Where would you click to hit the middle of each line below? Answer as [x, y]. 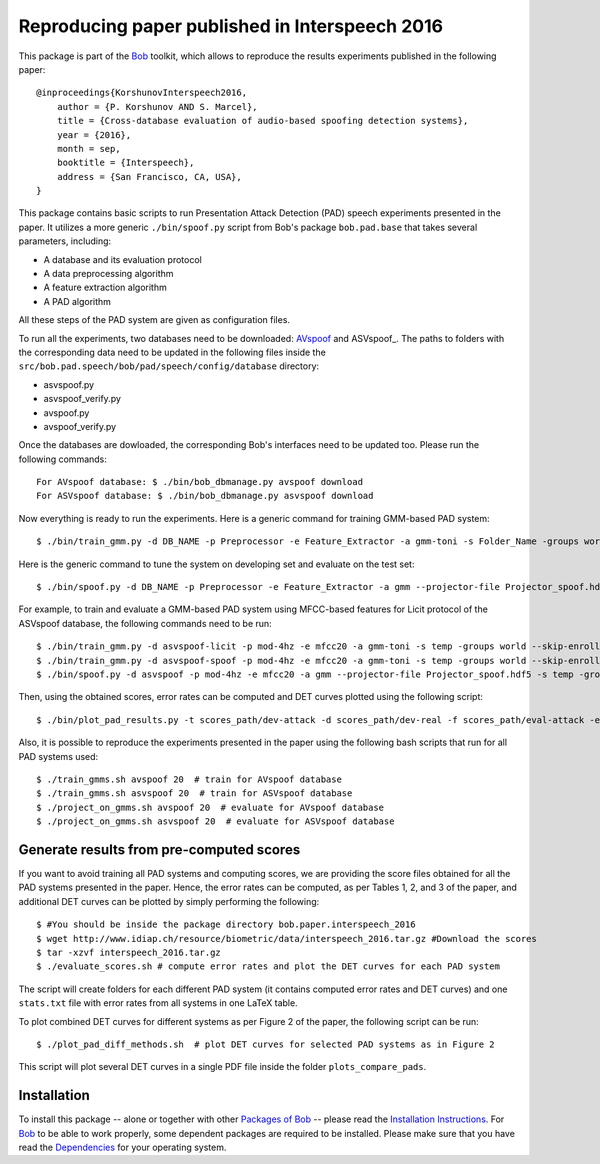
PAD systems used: [58, 756]
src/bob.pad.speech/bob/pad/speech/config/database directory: [169, 366]
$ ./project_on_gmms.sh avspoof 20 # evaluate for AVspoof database [210, 807]
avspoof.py [66, 412]
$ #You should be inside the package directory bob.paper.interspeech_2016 [226, 924]
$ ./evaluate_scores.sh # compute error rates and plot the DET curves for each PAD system [268, 966]
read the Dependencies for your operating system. [122, 1147]
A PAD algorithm [77, 301]
